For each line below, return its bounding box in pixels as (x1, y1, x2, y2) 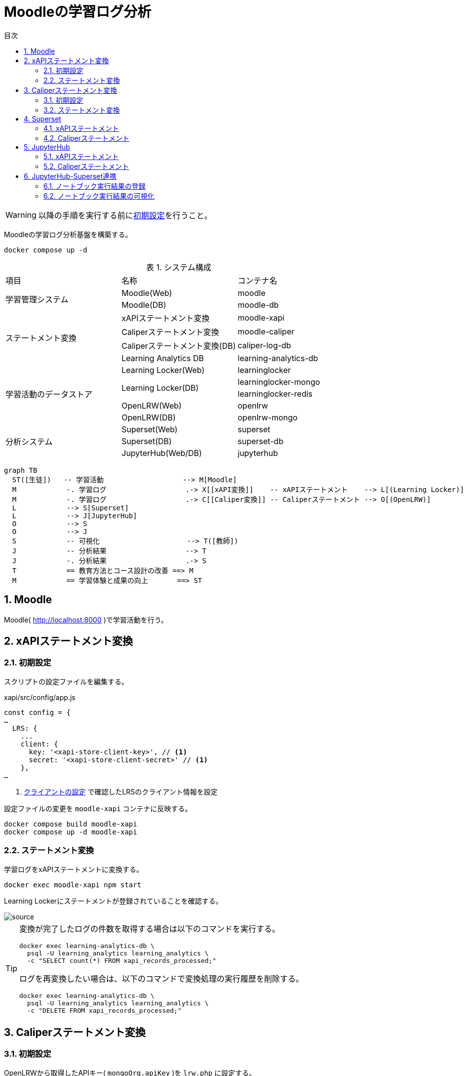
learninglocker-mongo (237, 376, 320, 387)
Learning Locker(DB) (121, 382, 199, 393)
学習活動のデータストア (5, 389, 93, 399)
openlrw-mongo (237, 412, 298, 422)
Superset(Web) (121, 424, 178, 434)
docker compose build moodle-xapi (4, 820, 137, 828)
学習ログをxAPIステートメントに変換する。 (4, 865, 144, 873)
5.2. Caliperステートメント (43, 162, 129, 170)
